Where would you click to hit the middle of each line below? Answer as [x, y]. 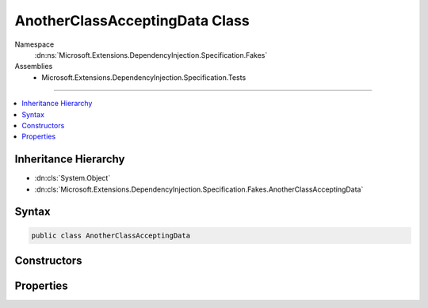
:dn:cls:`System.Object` [73, 178]
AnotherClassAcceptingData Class [132, 21]
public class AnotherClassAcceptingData [111, 235]
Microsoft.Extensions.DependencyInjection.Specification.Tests [144, 77]
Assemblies [34, 67]
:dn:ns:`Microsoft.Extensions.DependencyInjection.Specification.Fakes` [151, 55]
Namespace [34, 44]
